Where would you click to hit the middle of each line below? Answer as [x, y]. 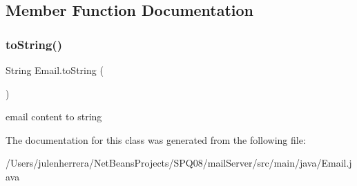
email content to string [54, 117]
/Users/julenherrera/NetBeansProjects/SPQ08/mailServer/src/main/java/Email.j [179, 163]
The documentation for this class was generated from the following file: [156, 139]
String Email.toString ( [55, 70]
